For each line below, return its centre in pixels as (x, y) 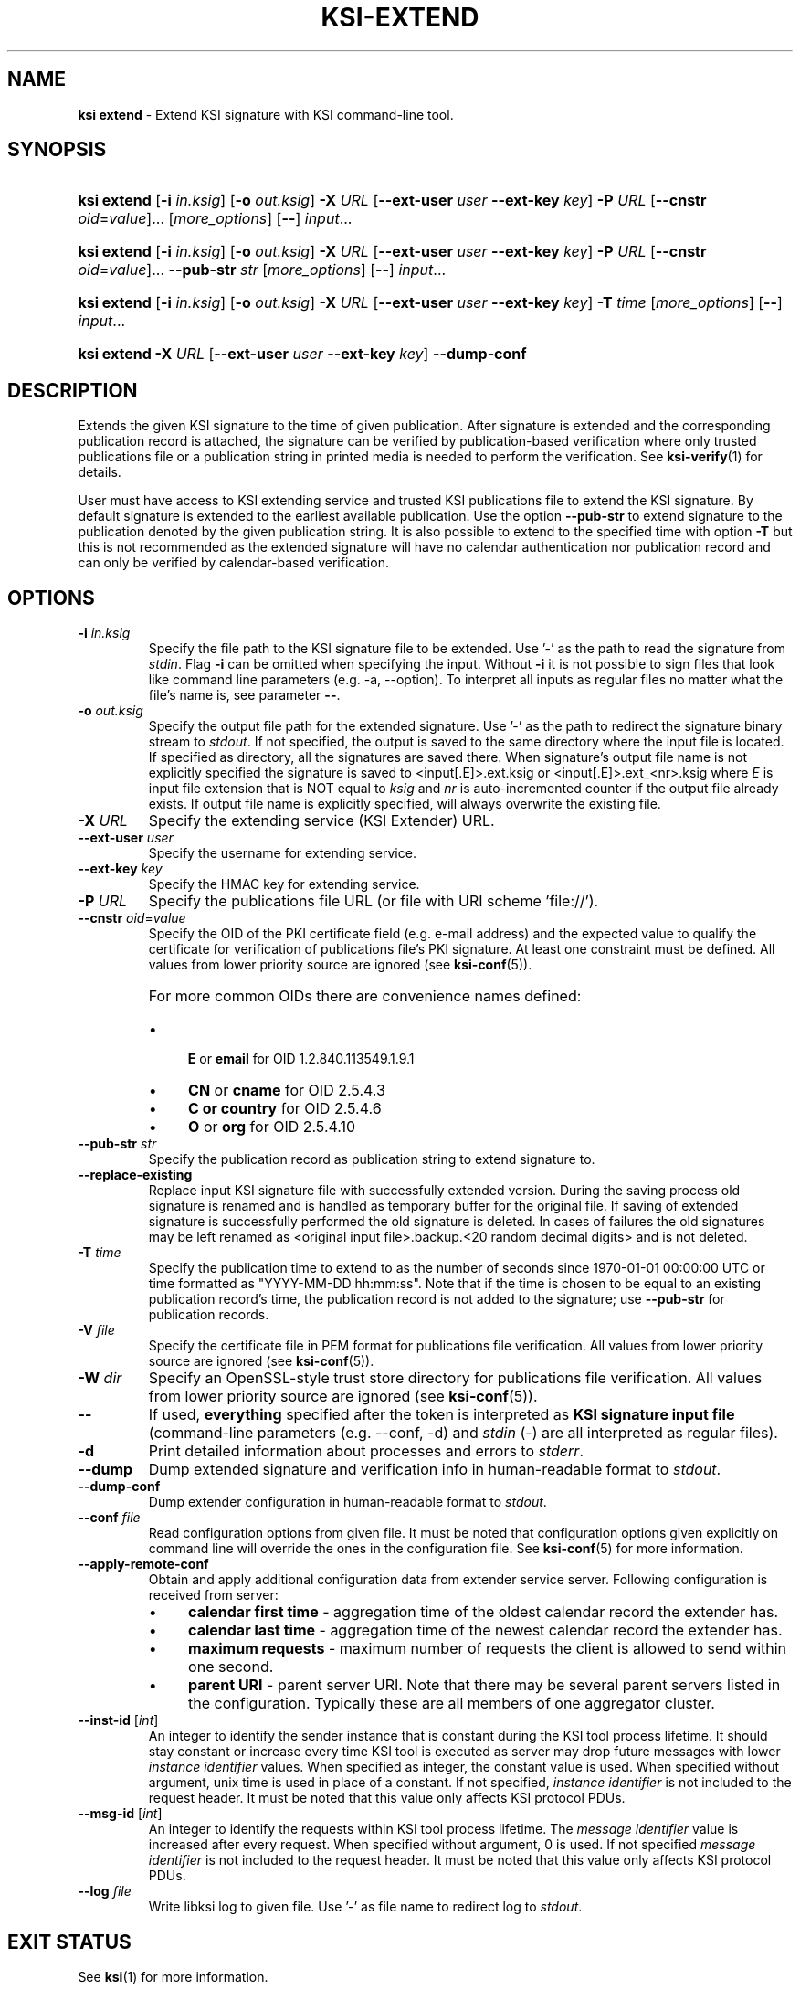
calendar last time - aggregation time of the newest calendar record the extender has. (485, 1630)
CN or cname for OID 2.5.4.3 (287, 1090)
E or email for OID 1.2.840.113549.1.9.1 (301, 1059)
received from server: (213, 1595)
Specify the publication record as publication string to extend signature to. (372, 1159)
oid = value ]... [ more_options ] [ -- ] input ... (215, 219)
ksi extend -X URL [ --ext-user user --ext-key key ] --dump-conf (302, 354)
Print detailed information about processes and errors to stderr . (366, 1451)
